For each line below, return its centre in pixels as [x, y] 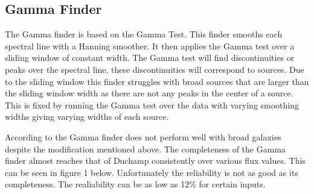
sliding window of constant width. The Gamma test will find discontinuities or [150, 58]
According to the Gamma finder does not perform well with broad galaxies [143, 136]
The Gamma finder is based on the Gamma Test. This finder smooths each [144, 34]
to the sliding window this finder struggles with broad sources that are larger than [157, 81]
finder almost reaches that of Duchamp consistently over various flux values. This [155, 161]
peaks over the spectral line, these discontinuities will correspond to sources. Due [155, 69]
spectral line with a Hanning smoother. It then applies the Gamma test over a [150, 45]
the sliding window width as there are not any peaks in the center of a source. [149, 93]
